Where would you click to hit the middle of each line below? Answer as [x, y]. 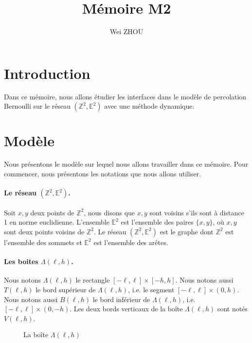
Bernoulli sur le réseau [37, 106]
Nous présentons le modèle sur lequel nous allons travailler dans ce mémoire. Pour [126, 164]
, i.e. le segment [151, 289]
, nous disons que [109, 212]
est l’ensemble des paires [157, 222]
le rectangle [93, 280]
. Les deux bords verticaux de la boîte [126, 309]
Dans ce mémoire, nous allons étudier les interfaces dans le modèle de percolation [125, 96]
